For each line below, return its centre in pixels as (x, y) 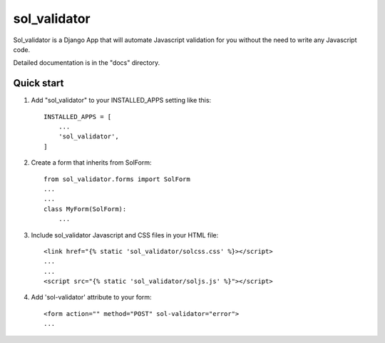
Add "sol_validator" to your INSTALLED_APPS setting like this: (121, 101)
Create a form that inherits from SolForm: (92, 163)
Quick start (38, 83)
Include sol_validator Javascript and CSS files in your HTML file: (125, 235)
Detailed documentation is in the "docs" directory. (87, 63)
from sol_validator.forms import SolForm (117, 179)
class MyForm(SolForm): (85, 209)
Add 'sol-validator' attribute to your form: (92, 297)
